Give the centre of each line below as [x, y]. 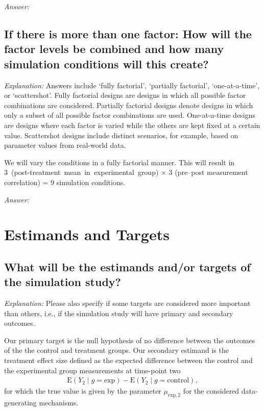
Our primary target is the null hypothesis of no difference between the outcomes [130, 340]
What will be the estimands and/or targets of [127, 266]
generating [20, 403]
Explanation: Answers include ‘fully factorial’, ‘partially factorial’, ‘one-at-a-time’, [132, 85]
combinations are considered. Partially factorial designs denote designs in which [129, 105]
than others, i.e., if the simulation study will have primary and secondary [119, 313]
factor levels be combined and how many [114, 49]
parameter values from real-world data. [65, 145]
